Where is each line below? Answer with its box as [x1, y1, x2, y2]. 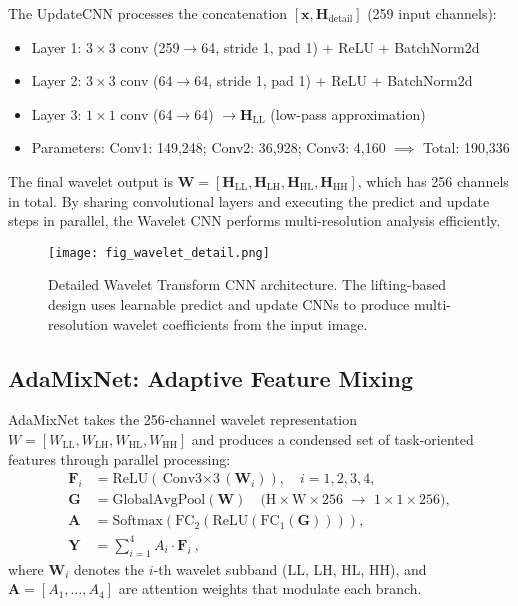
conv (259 [120, 36, 180, 57]
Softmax [112, 514, 163, 529]
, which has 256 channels [357, 170, 509, 191]
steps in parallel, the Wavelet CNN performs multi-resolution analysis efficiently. [8, 210, 501, 231]
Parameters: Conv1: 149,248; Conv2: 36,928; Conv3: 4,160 [31, 137, 386, 158]
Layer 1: [31, 36, 82, 57]
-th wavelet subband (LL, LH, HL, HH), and [153, 558, 427, 579]
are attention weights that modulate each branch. [118, 578, 422, 599]
